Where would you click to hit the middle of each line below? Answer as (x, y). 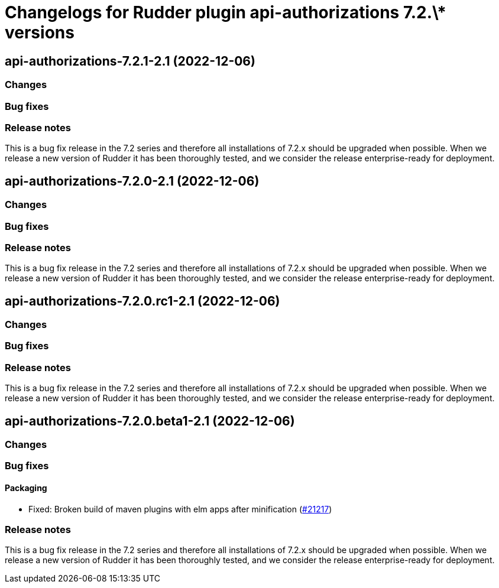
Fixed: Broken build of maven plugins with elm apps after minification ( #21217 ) (180, 509)
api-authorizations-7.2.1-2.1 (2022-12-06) (130, 61)
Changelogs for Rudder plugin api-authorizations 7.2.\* (226, 12)
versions (40, 33)
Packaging (26, 488)
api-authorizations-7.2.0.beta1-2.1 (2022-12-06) (150, 421)
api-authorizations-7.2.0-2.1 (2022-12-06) (132, 181)
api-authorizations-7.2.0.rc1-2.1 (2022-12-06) (142, 301)
